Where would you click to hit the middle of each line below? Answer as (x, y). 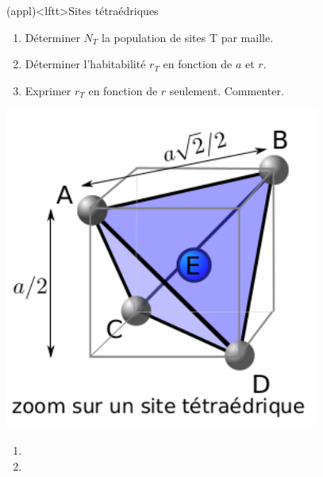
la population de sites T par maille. (188, 37)
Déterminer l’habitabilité (85, 64)
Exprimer (48, 90)
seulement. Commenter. (227, 90)
